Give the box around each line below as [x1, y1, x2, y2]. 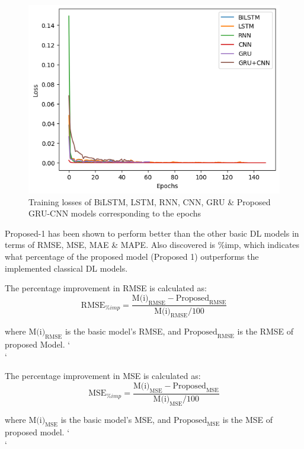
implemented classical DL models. [5, 262, 128, 274]
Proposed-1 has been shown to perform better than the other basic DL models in [5, 227, 299, 239]
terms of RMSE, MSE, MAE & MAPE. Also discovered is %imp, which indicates [5, 238, 300, 251]
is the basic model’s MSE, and [60, 413, 171, 425]
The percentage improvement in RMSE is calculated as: [5, 282, 207, 294]
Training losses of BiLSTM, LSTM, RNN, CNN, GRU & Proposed [28, 195, 271, 208]
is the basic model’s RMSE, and [65, 325, 181, 337]
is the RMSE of [237, 325, 294, 337]
